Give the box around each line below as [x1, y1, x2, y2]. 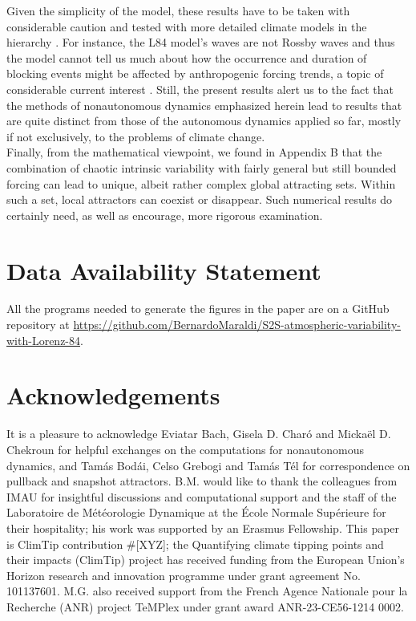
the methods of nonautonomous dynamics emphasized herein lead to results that [6, 96, 402, 113]
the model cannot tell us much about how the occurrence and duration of [6, 49, 367, 66]
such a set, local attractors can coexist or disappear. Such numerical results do [6, 191, 393, 208]
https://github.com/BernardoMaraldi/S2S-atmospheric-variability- [73, 316, 401, 333]
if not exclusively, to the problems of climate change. [6, 128, 265, 144]
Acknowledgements [6, 379, 220, 412]
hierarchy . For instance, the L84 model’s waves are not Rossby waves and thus [6, 34, 395, 51]
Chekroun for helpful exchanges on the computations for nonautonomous [6, 440, 365, 457]
